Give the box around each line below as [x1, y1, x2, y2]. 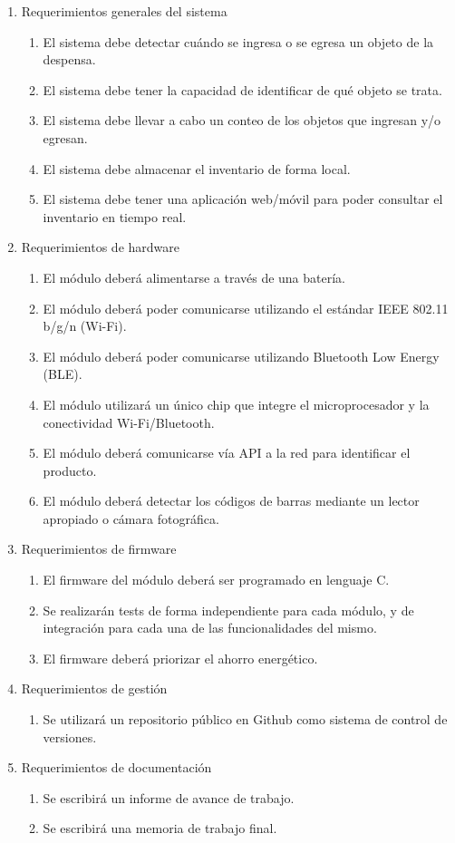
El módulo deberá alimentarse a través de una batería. [43, 267, 345, 286]
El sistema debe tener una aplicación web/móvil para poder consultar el [43, 189, 443, 208]
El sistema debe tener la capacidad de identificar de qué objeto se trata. [43, 80, 442, 99]
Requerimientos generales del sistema [21, 2, 227, 20]
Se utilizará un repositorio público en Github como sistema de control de [43, 710, 448, 729]
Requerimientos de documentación [21, 758, 212, 777]
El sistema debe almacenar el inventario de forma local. [43, 159, 351, 178]
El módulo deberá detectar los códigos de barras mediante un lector [43, 491, 420, 510]
